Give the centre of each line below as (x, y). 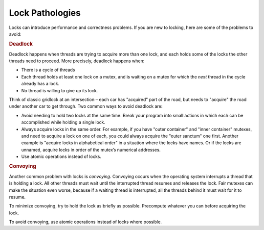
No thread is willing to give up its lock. (59, 90)
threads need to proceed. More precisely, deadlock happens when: (77, 61)
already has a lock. (40, 84)
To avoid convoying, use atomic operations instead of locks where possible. (86, 222)
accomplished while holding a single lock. (63, 122)
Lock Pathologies (45, 13)
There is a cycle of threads (48, 70)
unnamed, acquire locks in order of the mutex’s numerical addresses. (91, 150)
